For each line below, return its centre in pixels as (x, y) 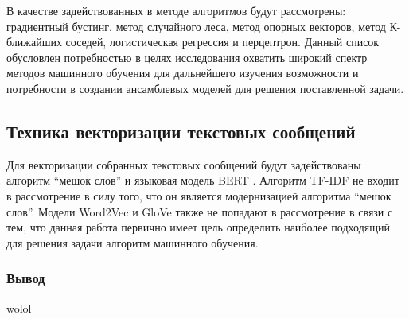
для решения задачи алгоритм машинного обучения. (132, 242)
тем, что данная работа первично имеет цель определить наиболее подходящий (198, 227)
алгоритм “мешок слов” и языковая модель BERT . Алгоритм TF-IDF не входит (203, 180)
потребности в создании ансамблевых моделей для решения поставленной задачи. (205, 88)
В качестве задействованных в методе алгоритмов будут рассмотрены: (176, 10)
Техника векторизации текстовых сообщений (181, 131)
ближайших (34, 42)
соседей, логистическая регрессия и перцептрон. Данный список (222, 42)
